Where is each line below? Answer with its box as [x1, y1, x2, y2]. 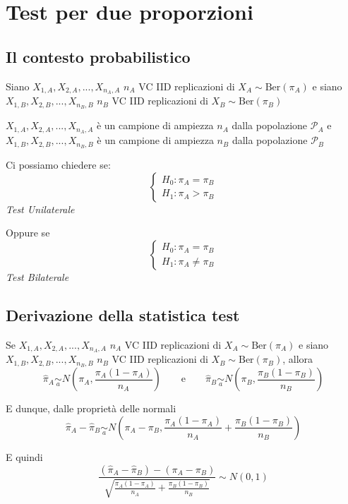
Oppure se [6, 225, 50, 240]
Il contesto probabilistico [6, 45, 191, 67]
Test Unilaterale [6, 201, 75, 216]
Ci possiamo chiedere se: [6, 157, 111, 172]
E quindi [6, 449, 43, 464]
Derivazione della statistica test [6, 304, 240, 325]
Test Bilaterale [6, 269, 69, 284]
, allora [282, 352, 313, 366]
